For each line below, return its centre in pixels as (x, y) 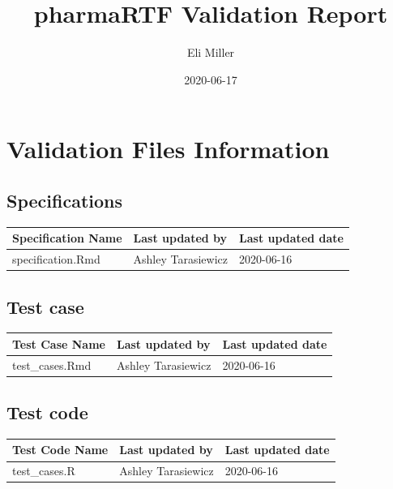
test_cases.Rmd (52, 365)
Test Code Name (60, 450)
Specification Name (67, 238)
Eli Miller (211, 52)
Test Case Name (59, 343)
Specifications (65, 200)
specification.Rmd (56, 259)
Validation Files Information (168, 149)
